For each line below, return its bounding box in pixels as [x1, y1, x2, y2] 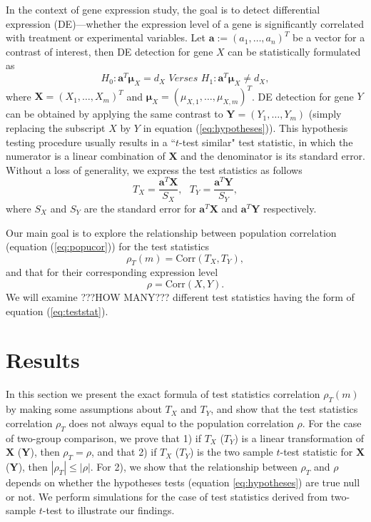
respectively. [263, 200, 317, 215]
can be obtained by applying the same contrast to [6, 106, 223, 121]
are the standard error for [83, 200, 196, 215]
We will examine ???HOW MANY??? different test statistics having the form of [6, 290, 355, 304]
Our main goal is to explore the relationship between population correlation [6, 225, 337, 240]
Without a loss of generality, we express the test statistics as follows [6, 162, 303, 177]
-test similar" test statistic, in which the [179, 134, 353, 149]
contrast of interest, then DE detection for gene [6, 43, 213, 58]
